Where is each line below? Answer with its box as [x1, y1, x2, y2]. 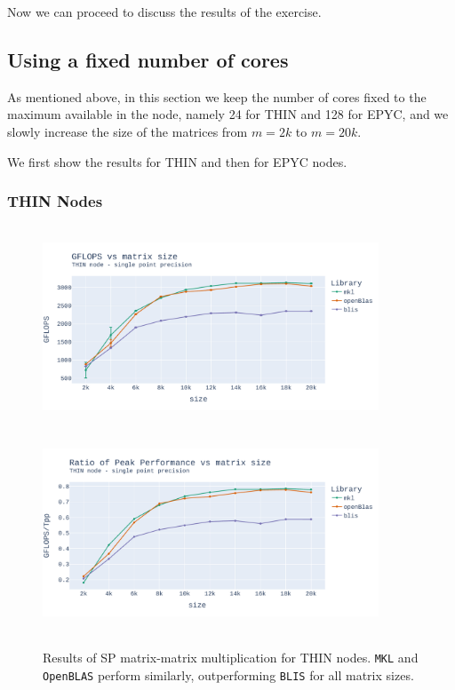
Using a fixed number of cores [7, 45, 289, 73]
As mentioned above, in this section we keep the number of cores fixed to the [7, 87, 427, 106]
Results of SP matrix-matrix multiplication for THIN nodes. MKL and [43, 648, 419, 667]
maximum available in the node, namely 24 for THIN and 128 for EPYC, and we [7, 105, 449, 123]
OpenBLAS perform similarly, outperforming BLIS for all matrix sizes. [43, 665, 414, 684]
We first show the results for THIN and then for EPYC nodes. [7, 152, 347, 171]
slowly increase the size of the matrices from [7, 122, 248, 140]
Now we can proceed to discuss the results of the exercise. [7, 3, 322, 20]
